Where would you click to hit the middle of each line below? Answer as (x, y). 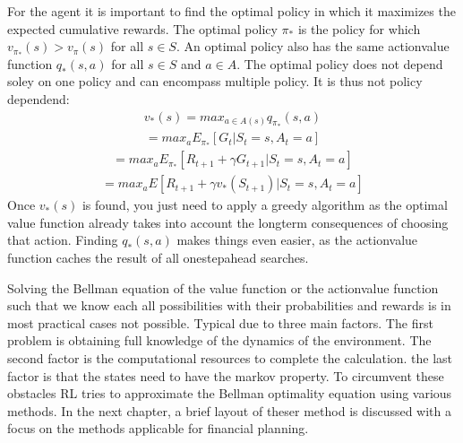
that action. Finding (63, 240)
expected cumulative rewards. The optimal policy (142, 28)
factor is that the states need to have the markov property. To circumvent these (226, 375)
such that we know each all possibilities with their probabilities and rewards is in (229, 305)
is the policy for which (359, 28)
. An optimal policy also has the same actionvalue (313, 46)
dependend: (39, 98)
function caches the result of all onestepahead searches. (158, 258)
